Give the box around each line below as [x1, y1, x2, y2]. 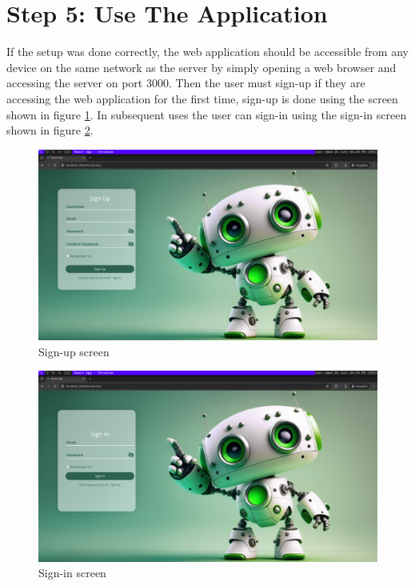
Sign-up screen [38, 343, 110, 359]
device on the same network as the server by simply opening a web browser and [6, 58, 397, 75]
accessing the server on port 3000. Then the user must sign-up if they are [6, 74, 365, 91]
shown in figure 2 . [6, 122, 94, 138]
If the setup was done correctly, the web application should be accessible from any [6, 43, 409, 60]
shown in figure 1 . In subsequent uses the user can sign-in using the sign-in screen [6, 106, 407, 122]
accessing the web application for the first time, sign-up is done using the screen [6, 90, 398, 106]
